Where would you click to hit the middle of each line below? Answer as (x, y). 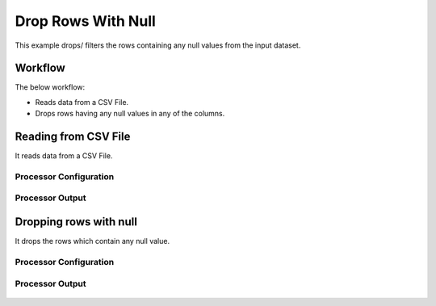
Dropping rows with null (76, 222)
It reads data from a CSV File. (64, 156)
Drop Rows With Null (86, 21)
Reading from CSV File (73, 137)
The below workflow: (50, 87)
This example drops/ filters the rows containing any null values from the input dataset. (158, 45)
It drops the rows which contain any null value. (92, 241)
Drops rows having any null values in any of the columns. (130, 114)
